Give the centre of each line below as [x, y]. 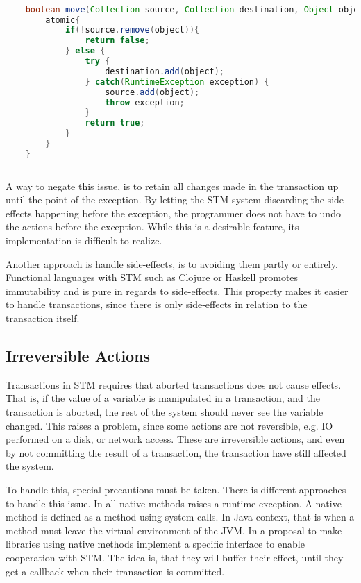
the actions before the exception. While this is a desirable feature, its [152, 227]
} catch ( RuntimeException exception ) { [177, 82]
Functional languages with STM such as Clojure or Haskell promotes [152, 277]
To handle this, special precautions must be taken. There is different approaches [176, 489]
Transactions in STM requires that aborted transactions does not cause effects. [174, 384]
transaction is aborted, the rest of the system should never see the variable [165, 411]
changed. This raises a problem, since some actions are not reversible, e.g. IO [169, 425]
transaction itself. [43, 318]
